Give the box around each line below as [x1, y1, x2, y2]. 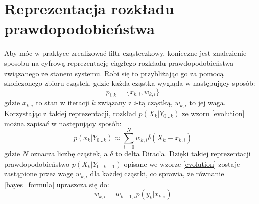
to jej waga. [189, 97, 226, 108]
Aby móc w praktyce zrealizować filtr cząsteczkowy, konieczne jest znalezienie [4, 48, 247, 58]
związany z [98, 97, 132, 108]
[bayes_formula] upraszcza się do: [4, 178, 109, 189]
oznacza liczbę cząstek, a [30, 148, 108, 159]
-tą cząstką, [136, 97, 173, 108]
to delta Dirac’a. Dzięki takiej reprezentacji [115, 148, 251, 159]
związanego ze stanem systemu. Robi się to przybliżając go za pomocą [4, 67, 224, 78]
